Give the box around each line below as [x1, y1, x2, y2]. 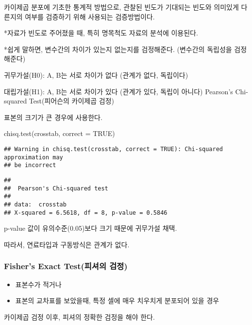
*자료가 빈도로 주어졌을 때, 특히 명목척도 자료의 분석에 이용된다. [4, 28, 198, 38]
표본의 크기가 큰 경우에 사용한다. [4, 112, 102, 122]
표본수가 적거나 [15, 279, 62, 289]
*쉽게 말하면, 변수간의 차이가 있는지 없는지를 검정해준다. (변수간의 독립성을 [4, 44, 232, 54]
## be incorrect [4, 162, 56, 169]
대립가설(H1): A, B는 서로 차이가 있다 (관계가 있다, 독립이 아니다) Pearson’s [4, 86, 233, 96]
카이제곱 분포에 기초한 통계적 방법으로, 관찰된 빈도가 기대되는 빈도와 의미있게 [4, 2, 239, 12]
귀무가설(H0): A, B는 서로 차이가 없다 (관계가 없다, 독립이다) [4, 69, 188, 80]
